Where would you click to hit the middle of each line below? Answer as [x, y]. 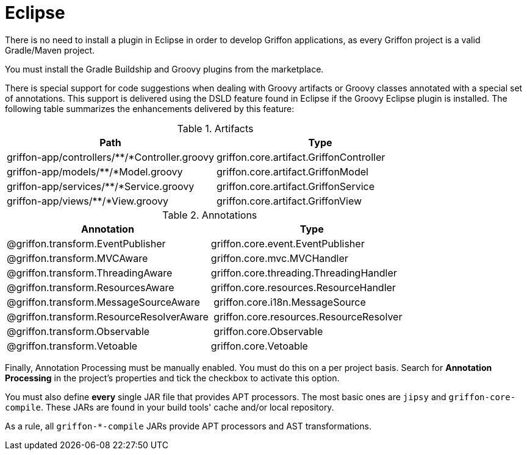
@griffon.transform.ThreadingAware [90, 273]
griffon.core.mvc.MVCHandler [279, 258]
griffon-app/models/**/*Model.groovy [95, 171]
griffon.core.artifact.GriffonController [301, 157]
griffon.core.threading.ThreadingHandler [304, 273]
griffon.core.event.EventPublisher [288, 243]
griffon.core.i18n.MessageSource [290, 302]
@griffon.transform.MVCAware [77, 258]
